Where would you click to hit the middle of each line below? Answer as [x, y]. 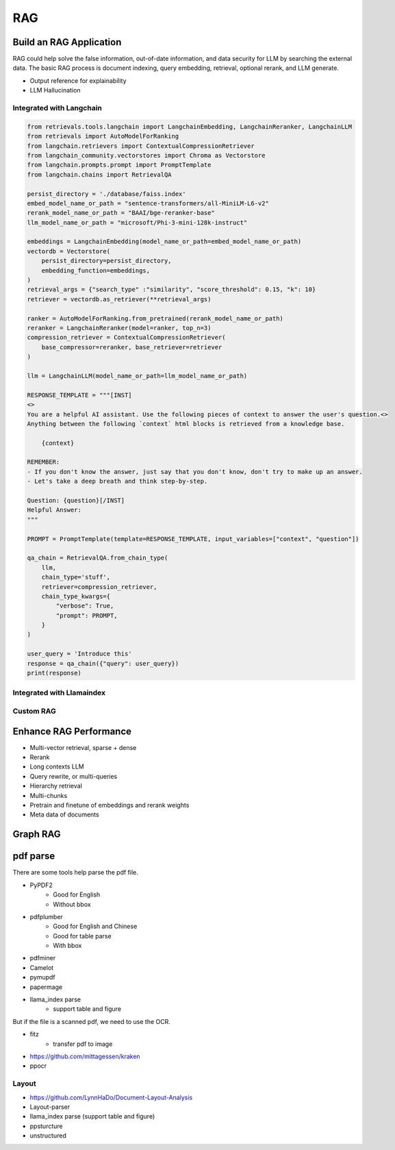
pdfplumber [46, 916]
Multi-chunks [49, 795]
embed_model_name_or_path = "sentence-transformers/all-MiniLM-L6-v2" [148, 203]
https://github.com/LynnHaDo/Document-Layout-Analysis [111, 1097]
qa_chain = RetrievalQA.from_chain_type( [98, 558]
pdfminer [43, 958]
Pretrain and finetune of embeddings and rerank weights [110, 805]
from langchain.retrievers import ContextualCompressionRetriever [141, 146]
